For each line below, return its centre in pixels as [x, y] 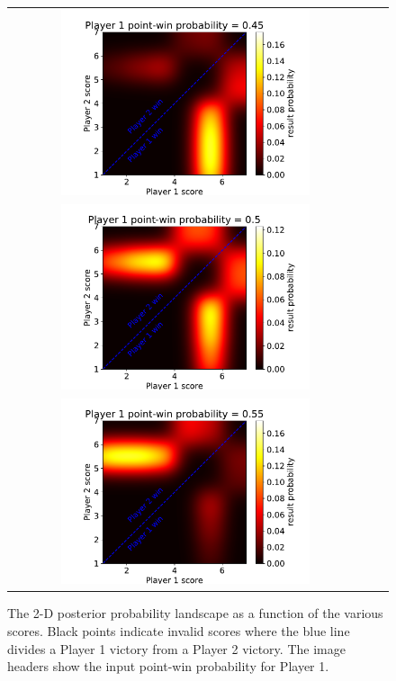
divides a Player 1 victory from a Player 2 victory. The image [176, 648]
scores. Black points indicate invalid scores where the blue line [179, 630]
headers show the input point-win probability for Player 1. [168, 666]
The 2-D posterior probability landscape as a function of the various [195, 613]
